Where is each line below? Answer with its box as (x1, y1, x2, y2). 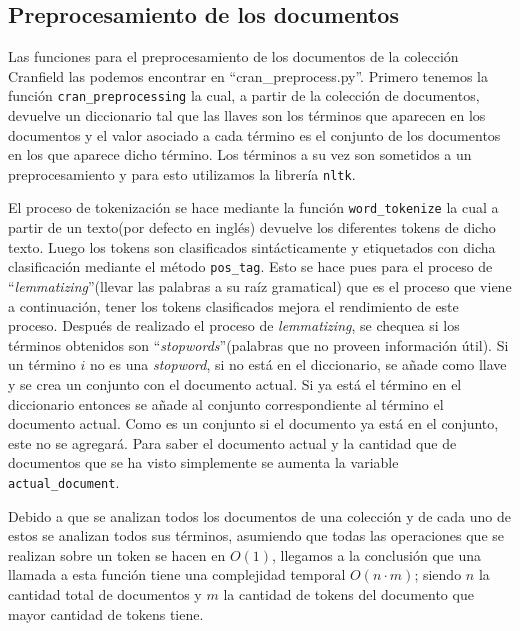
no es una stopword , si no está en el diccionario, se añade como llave (89, 354, 507, 375)
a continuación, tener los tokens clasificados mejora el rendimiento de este (8, 295, 459, 316)
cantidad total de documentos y (8, 583, 202, 604)
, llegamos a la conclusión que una (272, 544, 482, 565)
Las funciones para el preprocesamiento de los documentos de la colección (8, 46, 459, 67)
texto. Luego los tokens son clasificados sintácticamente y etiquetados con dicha (8, 236, 496, 257)
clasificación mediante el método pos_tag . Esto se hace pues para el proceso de (8, 256, 493, 277)
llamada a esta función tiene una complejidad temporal (8, 564, 346, 585)
